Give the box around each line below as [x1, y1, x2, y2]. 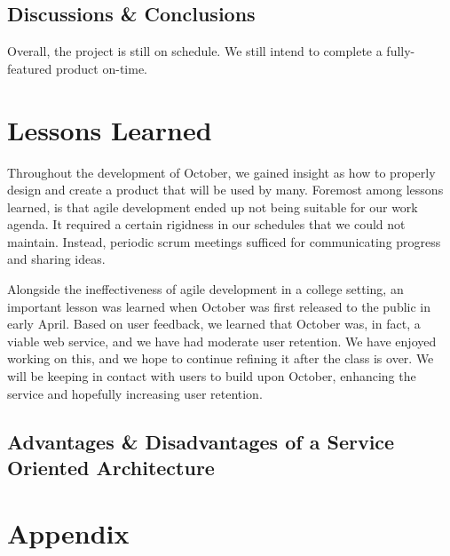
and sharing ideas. [7, 250, 106, 268]
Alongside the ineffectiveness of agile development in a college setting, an [7, 280, 404, 298]
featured [7, 59, 52, 77]
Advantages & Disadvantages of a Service [7, 427, 395, 455]
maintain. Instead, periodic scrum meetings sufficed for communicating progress [7, 232, 441, 250]
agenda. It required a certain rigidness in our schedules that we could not [7, 215, 406, 234]
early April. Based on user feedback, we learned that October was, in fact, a [7, 314, 421, 333]
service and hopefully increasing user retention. [7, 384, 263, 402]
